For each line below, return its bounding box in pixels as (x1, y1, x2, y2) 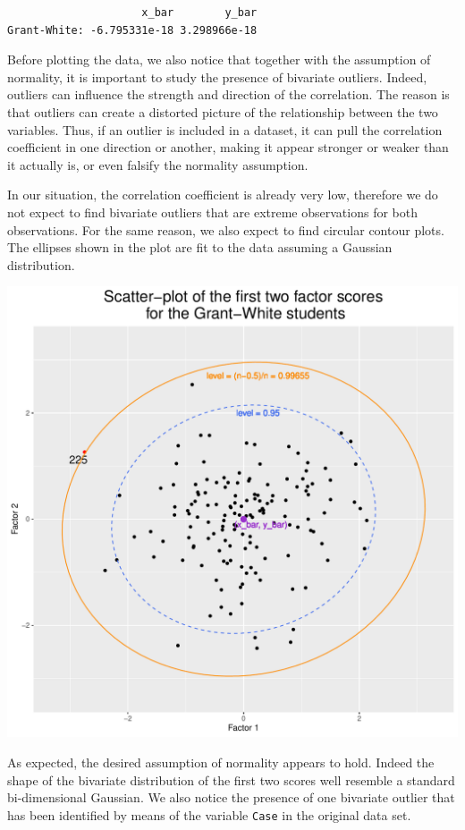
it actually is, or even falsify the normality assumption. (7, 155, 309, 174)
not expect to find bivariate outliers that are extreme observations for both (7, 202, 418, 221)
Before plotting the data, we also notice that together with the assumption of (7, 50, 431, 69)
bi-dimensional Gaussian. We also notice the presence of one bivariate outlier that (7, 788, 455, 807)
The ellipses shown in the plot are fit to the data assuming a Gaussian (7, 238, 393, 257)
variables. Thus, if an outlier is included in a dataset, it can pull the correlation (7, 120, 443, 139)
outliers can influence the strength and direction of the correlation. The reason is (7, 85, 450, 104)
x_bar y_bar (141, 6, 258, 19)
